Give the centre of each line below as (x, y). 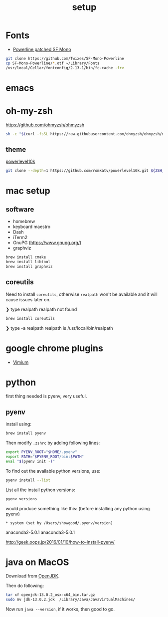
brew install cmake (26, 257)
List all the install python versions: (40, 490)
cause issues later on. (28, 299)
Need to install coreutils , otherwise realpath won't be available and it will (82, 294)
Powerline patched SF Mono (42, 49)
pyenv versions (21, 499)
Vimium (21, 362)
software (20, 209)
